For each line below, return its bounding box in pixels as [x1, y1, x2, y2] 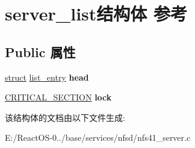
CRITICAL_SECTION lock [5, 91, 112, 103]
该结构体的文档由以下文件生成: [5, 111, 125, 123]
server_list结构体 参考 [5, 1, 188, 26]
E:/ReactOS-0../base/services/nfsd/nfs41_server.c [5, 131, 191, 144]
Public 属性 [5, 42, 76, 61]
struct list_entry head [5, 70, 89, 83]
